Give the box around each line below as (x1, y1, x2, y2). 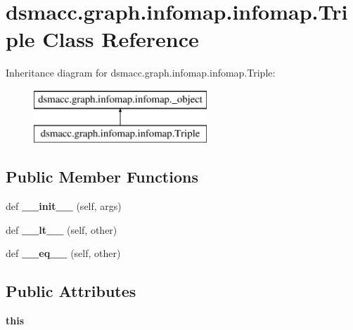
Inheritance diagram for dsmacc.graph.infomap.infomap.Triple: (6, 65, 276, 80)
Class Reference (42, 25, 199, 53)
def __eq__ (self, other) (6, 246, 121, 260)
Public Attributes (6, 280, 136, 302)
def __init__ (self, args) (6, 199, 122, 213)
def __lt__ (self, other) (6, 222, 117, 237)
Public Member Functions (6, 166, 198, 187)
